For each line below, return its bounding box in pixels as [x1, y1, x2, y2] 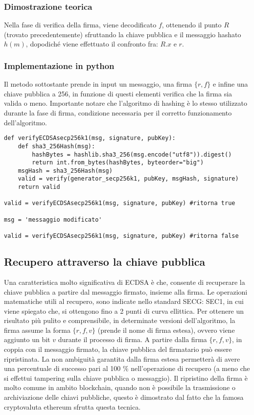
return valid [18, 184, 60, 191]
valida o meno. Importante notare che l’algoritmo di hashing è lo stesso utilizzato [4, 98, 248, 108]
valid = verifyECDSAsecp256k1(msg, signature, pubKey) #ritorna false [4, 232, 239, 240]
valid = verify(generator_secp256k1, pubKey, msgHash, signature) [18, 175, 239, 183]
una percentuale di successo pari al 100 [4, 363, 121, 373]
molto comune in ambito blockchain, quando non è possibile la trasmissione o [4, 382, 235, 392]
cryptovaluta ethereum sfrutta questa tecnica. [4, 401, 141, 412]
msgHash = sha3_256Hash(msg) [18, 167, 113, 174]
